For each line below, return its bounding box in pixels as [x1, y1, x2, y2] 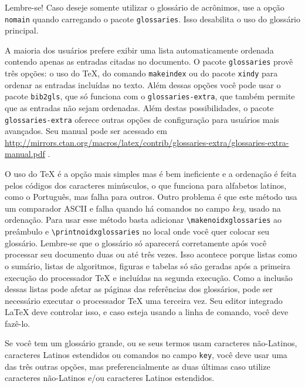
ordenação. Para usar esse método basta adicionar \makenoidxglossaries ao [5, 213, 282, 226]
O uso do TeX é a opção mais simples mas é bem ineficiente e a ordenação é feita [5, 168, 297, 180]
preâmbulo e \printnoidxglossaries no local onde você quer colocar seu [5, 225, 270, 238]
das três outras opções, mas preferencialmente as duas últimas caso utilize [5, 360, 270, 372]
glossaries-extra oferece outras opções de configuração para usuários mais [5, 113, 279, 125]
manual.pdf [5, 148, 45, 160]
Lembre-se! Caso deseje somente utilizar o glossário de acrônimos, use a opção [5, 1, 284, 13]
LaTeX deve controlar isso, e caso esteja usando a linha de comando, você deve [5, 306, 289, 318]
